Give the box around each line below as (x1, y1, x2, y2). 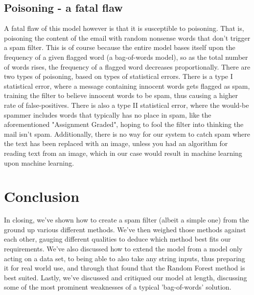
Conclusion (4, 186, 80, 206)
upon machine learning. (4, 157, 74, 168)
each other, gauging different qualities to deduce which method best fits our (4, 234, 231, 244)
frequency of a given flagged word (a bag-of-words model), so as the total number (4, 51, 248, 62)
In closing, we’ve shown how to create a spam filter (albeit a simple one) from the (4, 215, 249, 225)
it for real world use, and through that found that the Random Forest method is (4, 263, 245, 273)
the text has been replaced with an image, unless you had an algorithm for (4, 138, 228, 148)
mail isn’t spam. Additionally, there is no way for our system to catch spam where (4, 128, 251, 139)
